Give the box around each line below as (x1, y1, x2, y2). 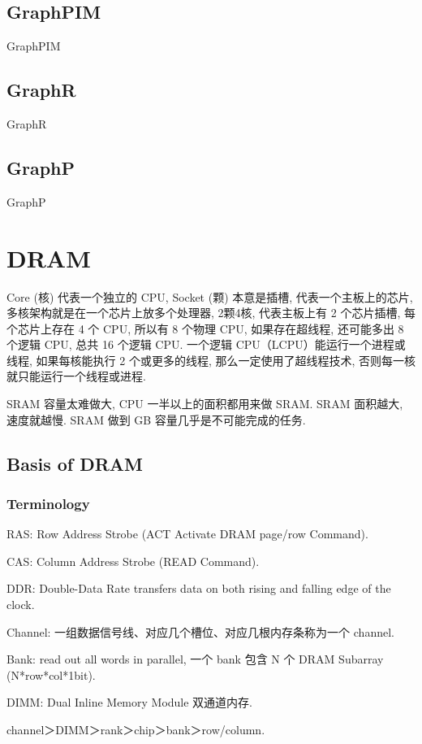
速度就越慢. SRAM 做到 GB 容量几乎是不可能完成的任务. (6, 411, 306, 428)
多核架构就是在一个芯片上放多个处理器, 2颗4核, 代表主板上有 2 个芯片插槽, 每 (6, 304, 416, 321)
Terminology (6, 493, 90, 513)
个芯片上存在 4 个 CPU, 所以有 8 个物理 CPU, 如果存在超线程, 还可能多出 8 (6, 320, 404, 337)
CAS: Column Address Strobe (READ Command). (6, 552, 260, 569)
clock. (6, 596, 35, 613)
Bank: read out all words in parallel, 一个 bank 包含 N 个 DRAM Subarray (6, 650, 384, 668)
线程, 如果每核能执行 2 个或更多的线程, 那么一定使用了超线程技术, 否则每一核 (6, 351, 416, 368)
